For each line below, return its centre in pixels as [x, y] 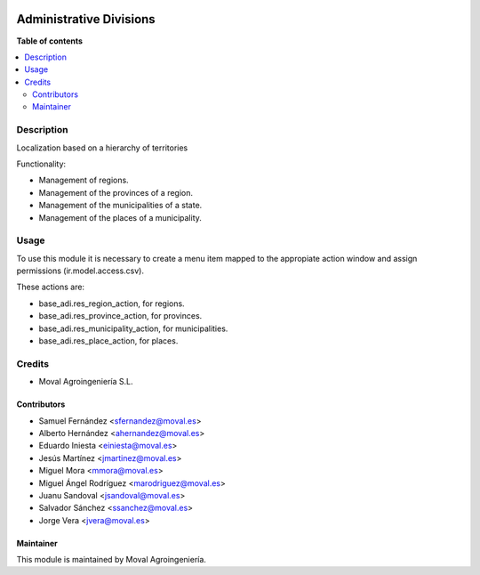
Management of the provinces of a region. [116, 192]
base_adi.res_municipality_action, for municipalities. [133, 328]
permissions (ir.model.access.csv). [80, 271]
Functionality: [41, 164]
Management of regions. [84, 180]
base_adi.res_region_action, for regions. [112, 304]
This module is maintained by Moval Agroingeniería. [111, 560]
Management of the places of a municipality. [120, 217]
